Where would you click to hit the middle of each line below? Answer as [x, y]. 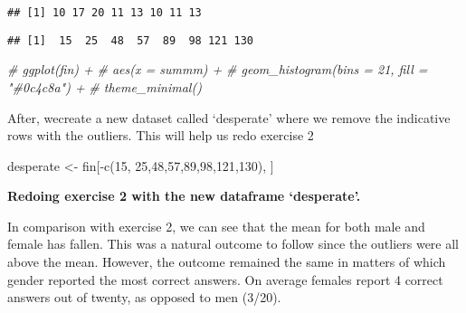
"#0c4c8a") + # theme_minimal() [105, 86]
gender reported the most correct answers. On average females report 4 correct [225, 279]
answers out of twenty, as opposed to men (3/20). [144, 297]
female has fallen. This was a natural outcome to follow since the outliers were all [233, 244]
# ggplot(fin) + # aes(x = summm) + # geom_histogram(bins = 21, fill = [218, 69]
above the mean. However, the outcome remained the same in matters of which [227, 262]
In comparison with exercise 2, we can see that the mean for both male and [216, 226]
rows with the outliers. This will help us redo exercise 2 [161, 135]
